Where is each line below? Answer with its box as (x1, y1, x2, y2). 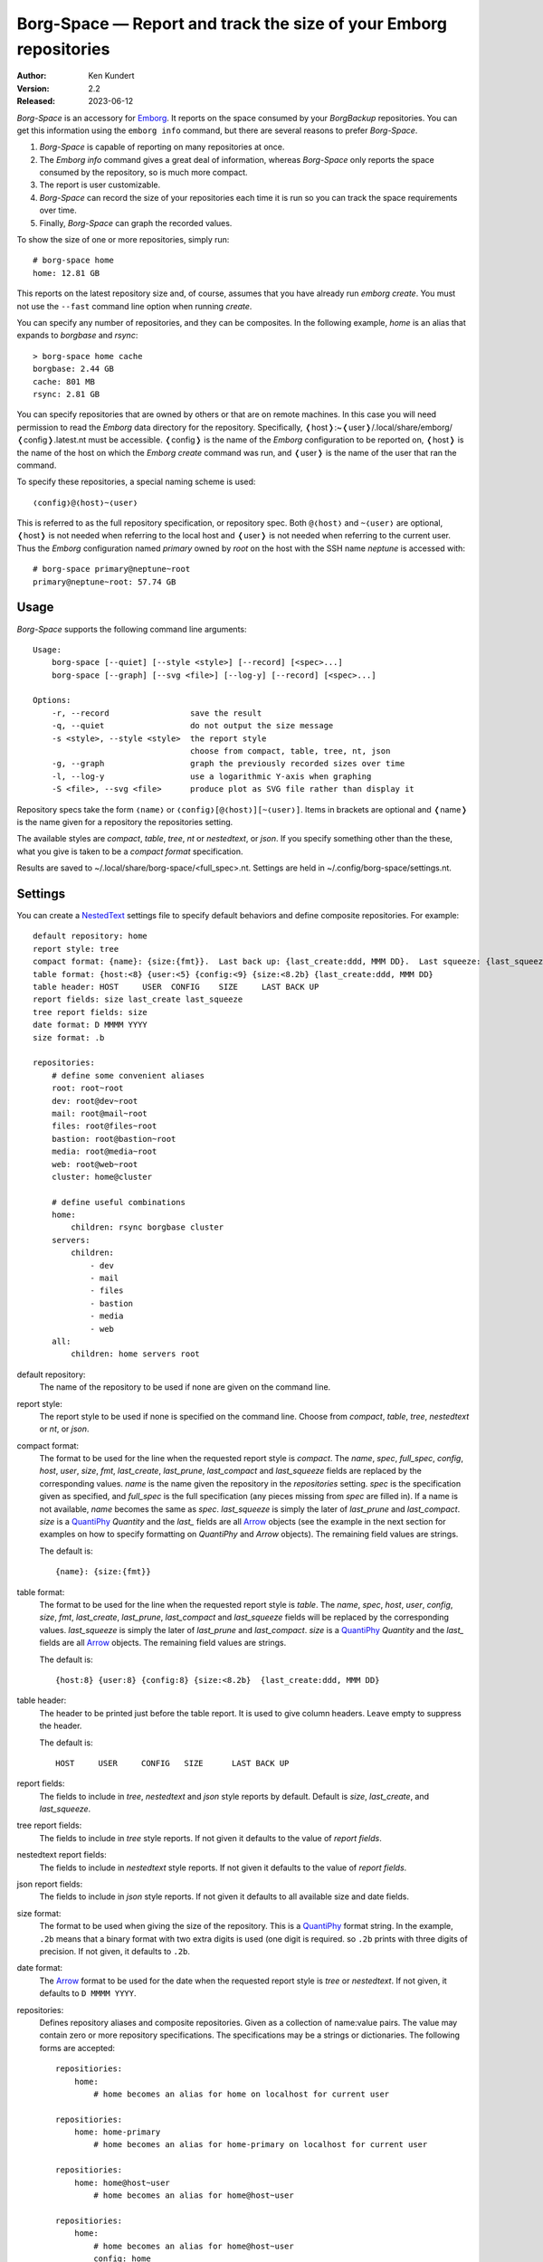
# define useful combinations (51, 1197, 186, 1207)
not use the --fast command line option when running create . (16, 300, 252, 311)
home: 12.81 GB (33, 268, 100, 278)
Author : (16, 71, 47, 81)
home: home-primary (73, 2127, 161, 2137)
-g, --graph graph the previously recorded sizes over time (51, 758, 405, 769)
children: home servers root (71, 1349, 201, 1359)
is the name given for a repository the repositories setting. (16, 817, 233, 827)
